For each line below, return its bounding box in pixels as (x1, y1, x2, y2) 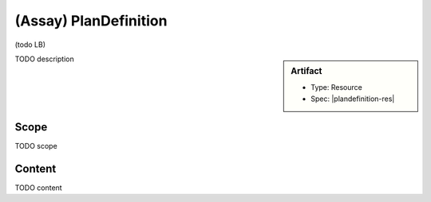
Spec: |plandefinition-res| (310, 94, 395, 103)
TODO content (14, 183, 63, 192)
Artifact (291, 65, 322, 76)
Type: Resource (310, 83, 362, 92)
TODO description (14, 54, 75, 64)
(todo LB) (14, 40, 46, 49)
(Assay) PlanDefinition (14, 12, 168, 29)
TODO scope (14, 142, 57, 151)
